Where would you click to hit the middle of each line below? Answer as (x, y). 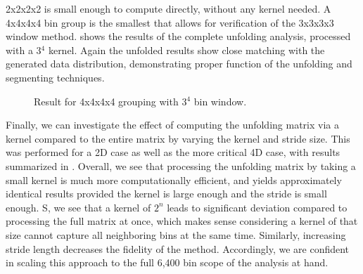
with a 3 (24, 50)
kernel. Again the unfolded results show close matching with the (186, 50)
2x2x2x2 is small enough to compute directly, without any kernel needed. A (168, 8)
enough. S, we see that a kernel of (78, 207)
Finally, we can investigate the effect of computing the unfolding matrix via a (172, 125)
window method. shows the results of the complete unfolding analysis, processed (178, 36)
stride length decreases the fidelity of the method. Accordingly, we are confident (178, 248)
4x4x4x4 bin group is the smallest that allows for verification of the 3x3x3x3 (170, 22)
